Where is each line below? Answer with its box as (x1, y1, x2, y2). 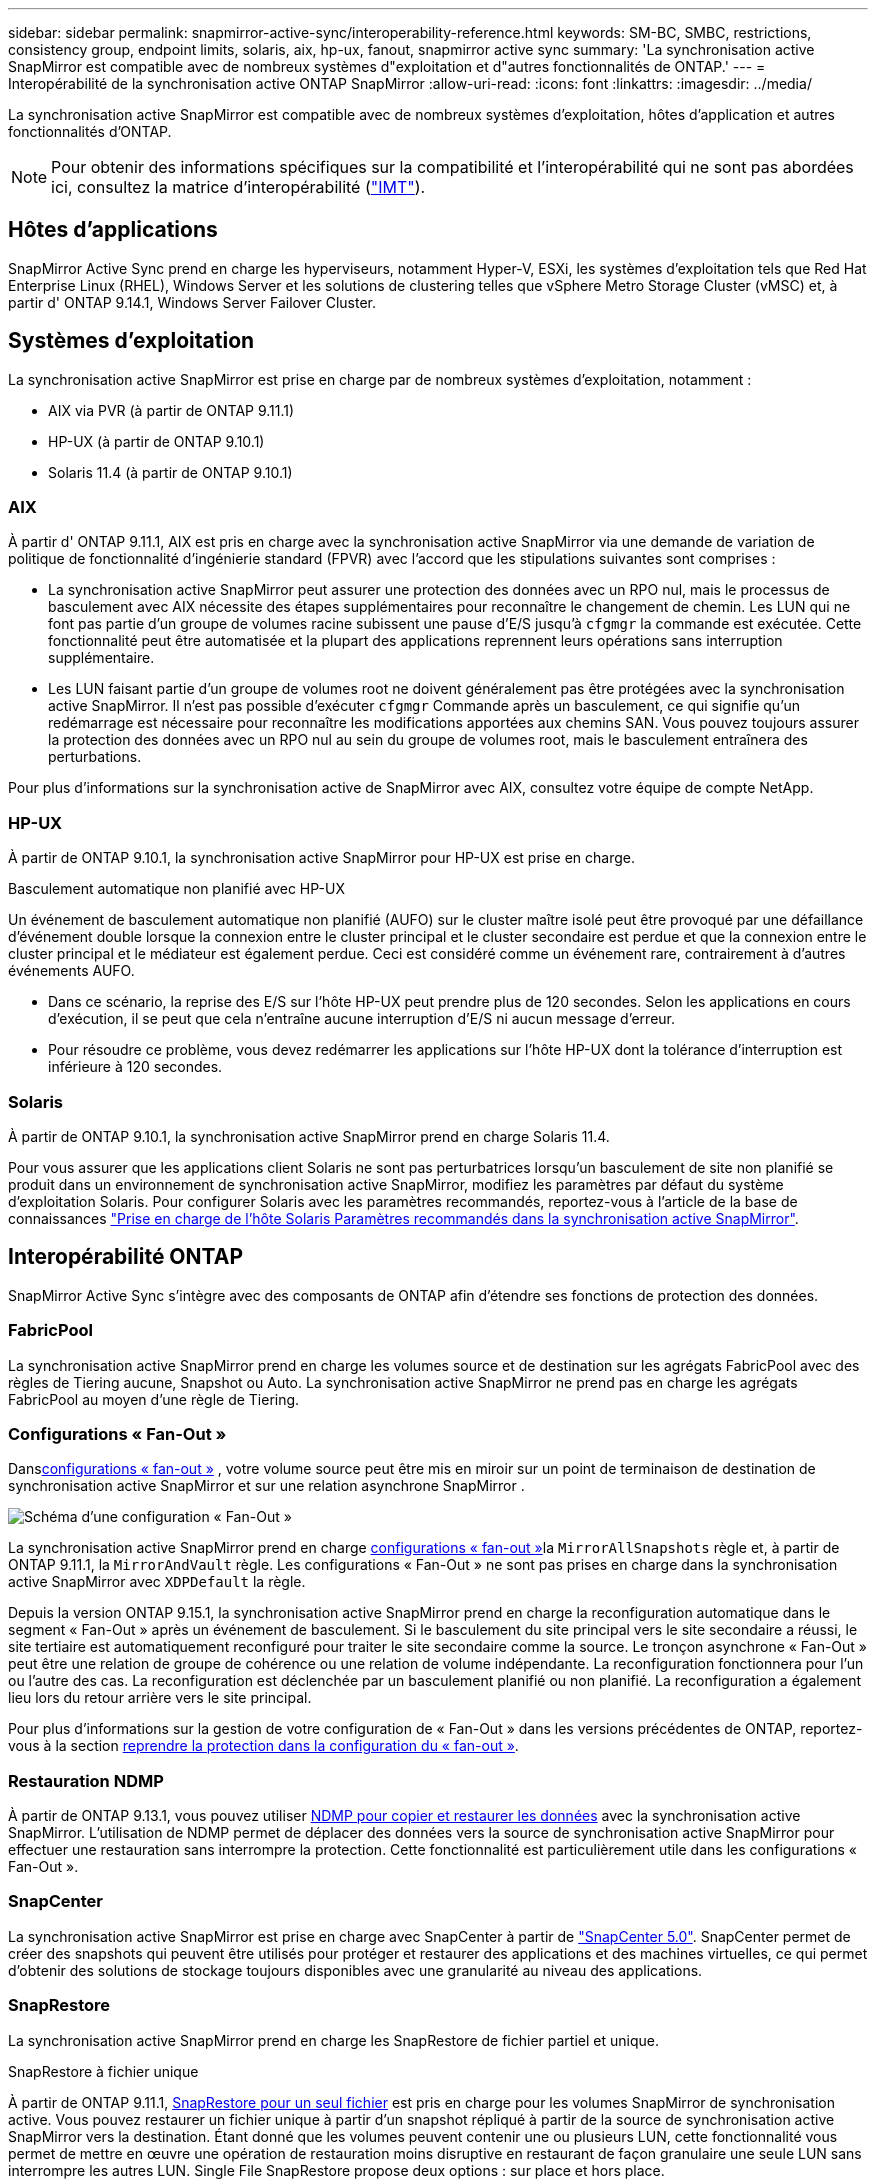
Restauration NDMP (8, 1770, 164, 1791)
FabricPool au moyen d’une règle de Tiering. (8, 1390, 300, 1408)
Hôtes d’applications (8, 217, 218, 243)
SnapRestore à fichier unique (8, 2062, 199, 2080)
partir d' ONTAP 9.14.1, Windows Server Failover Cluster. (8, 293, 377, 311)
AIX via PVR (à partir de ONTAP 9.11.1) (48, 401, 295, 419)
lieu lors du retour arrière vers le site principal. (8, 1689, 312, 1707)
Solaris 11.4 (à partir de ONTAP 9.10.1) (48, 463, 293, 481)
